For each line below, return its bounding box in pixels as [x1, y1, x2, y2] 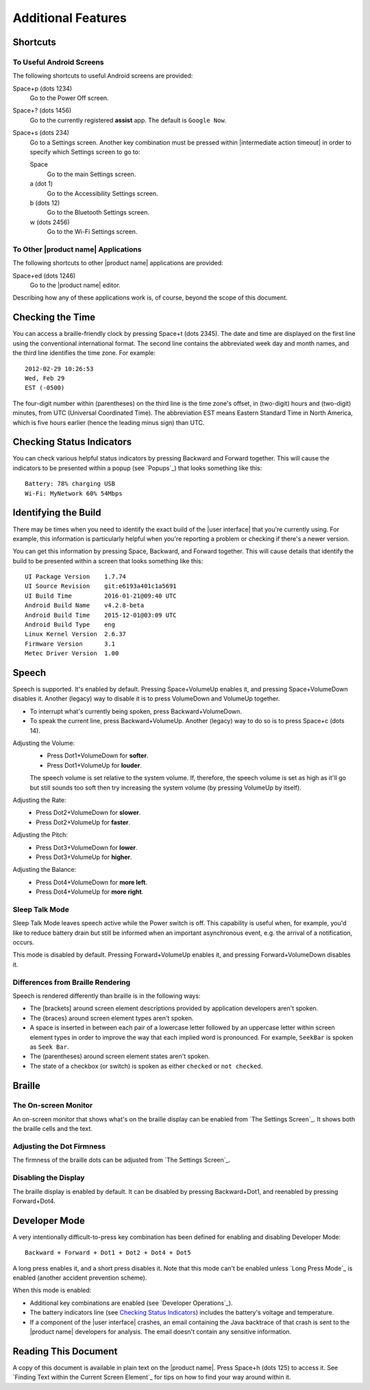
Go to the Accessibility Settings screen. [47, 189, 158, 197]
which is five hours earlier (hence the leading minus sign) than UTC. [12, 418, 205, 426]
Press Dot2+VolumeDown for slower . [36, 809, 141, 817]
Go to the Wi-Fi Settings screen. [47, 228, 138, 236]
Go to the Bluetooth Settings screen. [47, 208, 150, 217]
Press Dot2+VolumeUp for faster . [36, 818, 131, 826]
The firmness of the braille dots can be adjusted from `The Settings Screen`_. [12, 1156, 231, 1165]
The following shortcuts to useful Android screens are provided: [12, 72, 193, 80]
